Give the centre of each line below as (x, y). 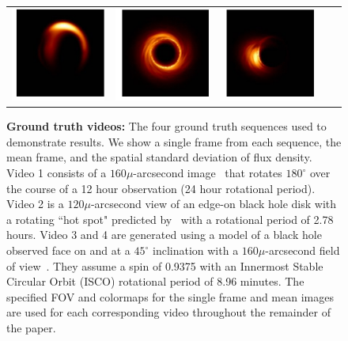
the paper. (31, 327)
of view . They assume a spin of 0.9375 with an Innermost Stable (165, 265)
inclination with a (195, 250)
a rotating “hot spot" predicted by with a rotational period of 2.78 (170, 219)
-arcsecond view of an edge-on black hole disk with (214, 204)
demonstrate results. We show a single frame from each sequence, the (174, 141)
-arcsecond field (303, 250)
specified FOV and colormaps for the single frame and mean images (170, 296)
